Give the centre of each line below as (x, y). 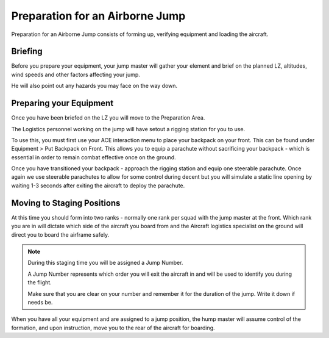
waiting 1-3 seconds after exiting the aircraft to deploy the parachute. (98, 185)
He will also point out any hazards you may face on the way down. (94, 86)
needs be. (40, 302)
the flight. (40, 282)
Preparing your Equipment (62, 103)
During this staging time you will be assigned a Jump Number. (105, 263)
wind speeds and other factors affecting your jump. (76, 74)
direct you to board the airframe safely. (60, 234)
